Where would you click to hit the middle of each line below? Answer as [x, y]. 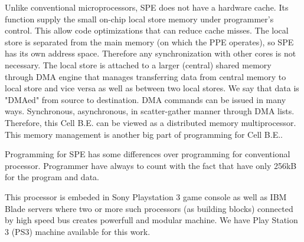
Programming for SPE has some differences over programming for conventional [148, 154]
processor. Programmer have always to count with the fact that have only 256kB [151, 165]
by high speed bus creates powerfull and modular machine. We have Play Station [151, 220]
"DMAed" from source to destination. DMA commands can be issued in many [146, 99]
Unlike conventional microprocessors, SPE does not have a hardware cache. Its [147, 7]
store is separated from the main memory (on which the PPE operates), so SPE [149, 42]
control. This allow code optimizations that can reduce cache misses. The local [147, 30]
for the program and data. [52, 177]
